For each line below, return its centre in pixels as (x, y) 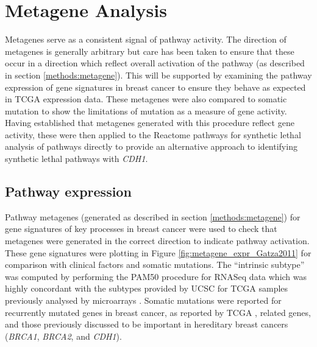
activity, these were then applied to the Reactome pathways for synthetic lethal (153, 134)
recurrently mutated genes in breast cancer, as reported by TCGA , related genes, (158, 312)
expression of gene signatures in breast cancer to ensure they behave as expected (155, 87)
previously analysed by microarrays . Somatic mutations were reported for (143, 300)
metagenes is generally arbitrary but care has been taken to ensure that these (150, 51)
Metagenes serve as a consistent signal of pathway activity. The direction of (146, 39)
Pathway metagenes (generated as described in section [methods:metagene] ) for (153, 216)
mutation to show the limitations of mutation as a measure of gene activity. (146, 110)
